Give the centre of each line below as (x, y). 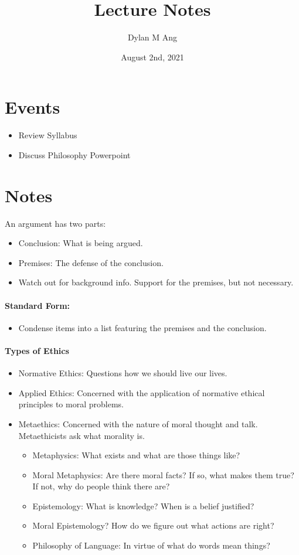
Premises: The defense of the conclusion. (91, 262)
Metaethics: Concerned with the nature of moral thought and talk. (138, 423)
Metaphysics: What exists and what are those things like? (136, 455)
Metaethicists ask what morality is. (81, 435)
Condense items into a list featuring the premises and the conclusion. (142, 327)
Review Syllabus (48, 135)
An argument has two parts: (55, 223)
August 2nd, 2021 (152, 57)
